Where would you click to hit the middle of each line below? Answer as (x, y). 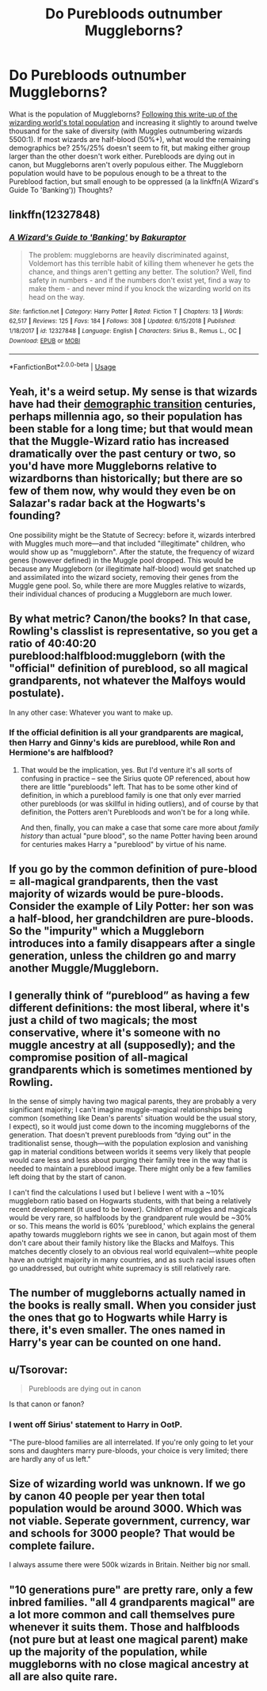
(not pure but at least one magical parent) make (129, 1639)
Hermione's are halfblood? (61, 753)
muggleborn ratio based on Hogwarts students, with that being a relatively (130, 1201)
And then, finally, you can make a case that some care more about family (139, 827)
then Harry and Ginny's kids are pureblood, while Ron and (122, 742)
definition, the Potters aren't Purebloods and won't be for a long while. (135, 812)
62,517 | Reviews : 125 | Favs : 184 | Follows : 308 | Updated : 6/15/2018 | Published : (122, 321)
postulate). (37, 694)
